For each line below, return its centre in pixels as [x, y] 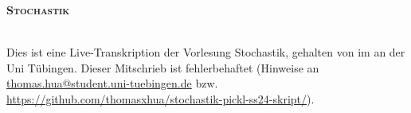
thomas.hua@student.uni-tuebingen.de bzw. [112, 83]
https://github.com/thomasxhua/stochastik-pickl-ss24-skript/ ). [160, 98]
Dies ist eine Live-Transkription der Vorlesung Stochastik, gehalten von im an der [206, 52]
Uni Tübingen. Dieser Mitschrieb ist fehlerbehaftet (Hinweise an [163, 67]
